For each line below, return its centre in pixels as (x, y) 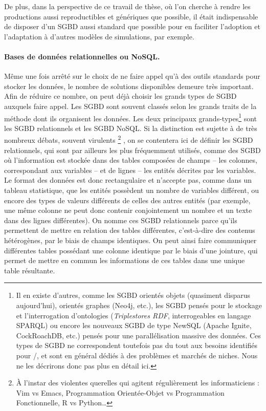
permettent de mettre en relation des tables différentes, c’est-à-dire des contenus (130, 230)
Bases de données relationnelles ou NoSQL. (82, 56)
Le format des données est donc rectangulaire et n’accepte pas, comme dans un (128, 180)
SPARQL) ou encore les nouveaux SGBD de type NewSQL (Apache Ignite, (134, 325)
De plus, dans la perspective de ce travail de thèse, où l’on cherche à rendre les (127, 6)
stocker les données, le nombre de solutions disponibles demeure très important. (129, 86)
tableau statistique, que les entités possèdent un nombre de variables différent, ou (132, 190)
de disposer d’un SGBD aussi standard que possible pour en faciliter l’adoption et (132, 26)
